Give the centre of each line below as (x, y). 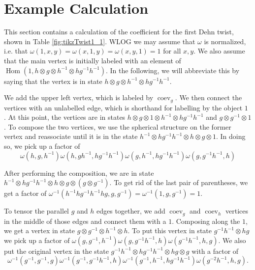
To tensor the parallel (36, 211)
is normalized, (225, 41)
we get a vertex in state (39, 230)
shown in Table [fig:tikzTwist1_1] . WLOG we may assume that (100, 41)
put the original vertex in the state (56, 251)
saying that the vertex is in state (53, 81)
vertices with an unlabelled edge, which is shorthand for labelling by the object (123, 107)
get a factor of (25, 193)
